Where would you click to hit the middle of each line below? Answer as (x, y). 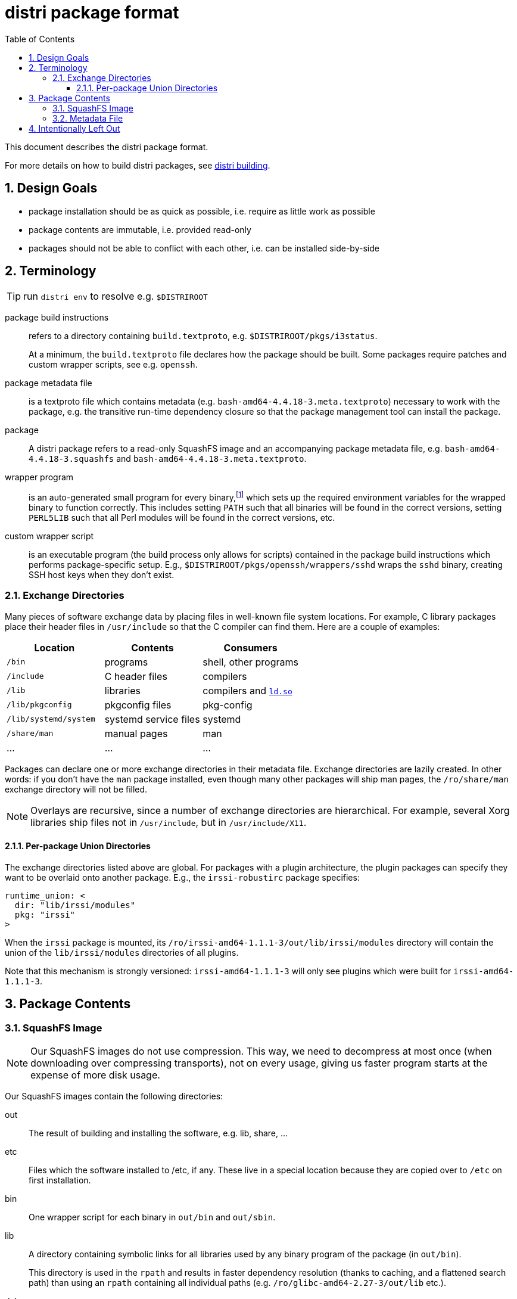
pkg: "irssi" (45, 915)
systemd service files (152, 719)
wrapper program (39, 477)
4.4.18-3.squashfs (71, 459)
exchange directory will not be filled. (76, 789)
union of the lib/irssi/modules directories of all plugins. (122, 953)
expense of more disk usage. (95, 1075)
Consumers (250, 647)
